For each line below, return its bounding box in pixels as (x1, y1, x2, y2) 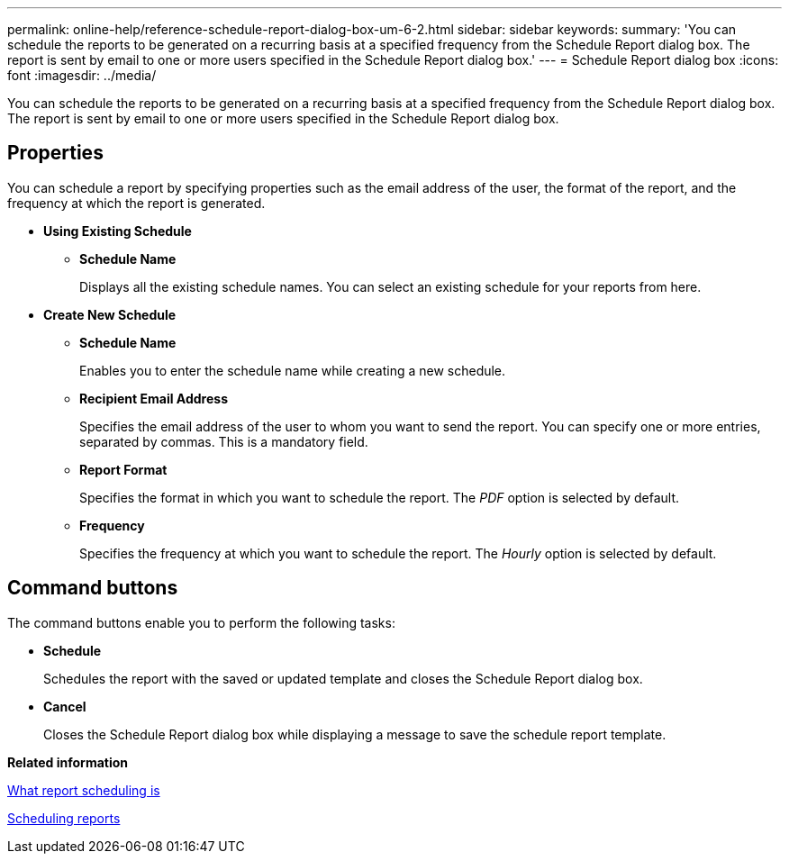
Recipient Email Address (79, 390, 228, 406)
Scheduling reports (7, 810, 121, 826)
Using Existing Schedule (43, 222, 192, 239)
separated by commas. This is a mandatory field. (79, 433, 368, 449)
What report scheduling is (7, 782, 160, 798)
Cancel (43, 698, 86, 714)
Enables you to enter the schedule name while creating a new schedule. (79, 362, 506, 378)
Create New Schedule (43, 306, 177, 322)
